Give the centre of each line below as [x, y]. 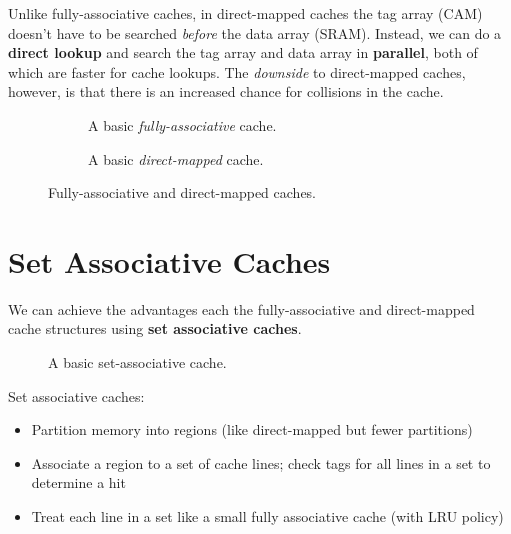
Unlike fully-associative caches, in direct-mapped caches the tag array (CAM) [245, 13]
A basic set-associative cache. [137, 362]
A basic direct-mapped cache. [176, 158]
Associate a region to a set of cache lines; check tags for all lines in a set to [261, 462]
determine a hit [78, 482]
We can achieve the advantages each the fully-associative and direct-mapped [241, 308]
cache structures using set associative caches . [155, 328]
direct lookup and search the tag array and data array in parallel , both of [243, 52]
